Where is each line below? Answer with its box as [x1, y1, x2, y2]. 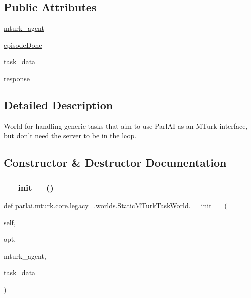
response [4, 73, 30, 83]
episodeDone [4, 39, 42, 50]
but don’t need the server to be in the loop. [4, 130, 137, 141]
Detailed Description [4, 97, 113, 112]
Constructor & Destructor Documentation [4, 155, 227, 170]
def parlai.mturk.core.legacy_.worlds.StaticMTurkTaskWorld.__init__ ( [4, 200, 227, 210]
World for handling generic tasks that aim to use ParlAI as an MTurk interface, [4, 120, 248, 131]
